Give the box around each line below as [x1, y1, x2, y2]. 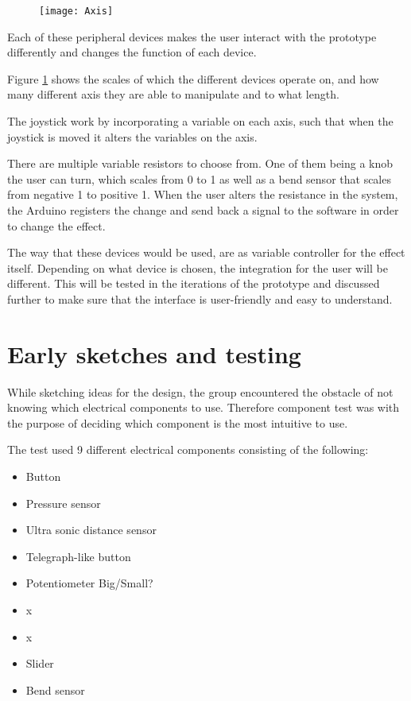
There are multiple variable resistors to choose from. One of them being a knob [7, 155, 394, 172]
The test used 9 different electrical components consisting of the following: [7, 441, 369, 458]
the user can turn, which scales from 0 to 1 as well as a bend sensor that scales [7, 170, 391, 187]
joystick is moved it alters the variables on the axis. [7, 128, 258, 145]
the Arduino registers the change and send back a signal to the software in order [7, 202, 399, 218]
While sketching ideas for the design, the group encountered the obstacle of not [7, 383, 394, 400]
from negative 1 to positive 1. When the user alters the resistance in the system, [7, 186, 398, 203]
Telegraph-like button [25, 548, 131, 564]
